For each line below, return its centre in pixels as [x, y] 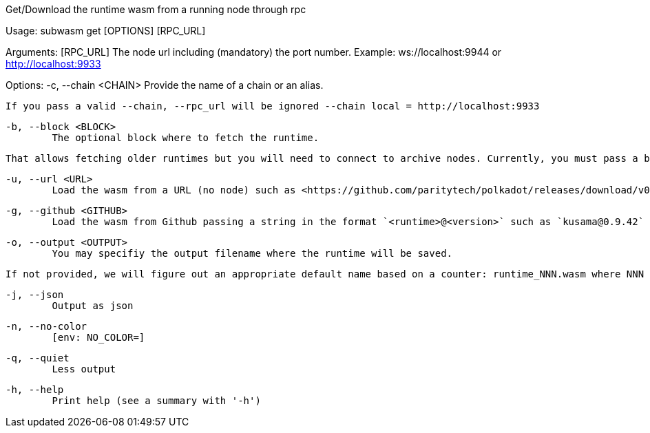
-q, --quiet [38, 358]
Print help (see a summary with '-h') [156, 401]
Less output [84, 369]
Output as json [93, 306]
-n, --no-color [46, 326]
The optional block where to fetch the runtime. [186, 138]
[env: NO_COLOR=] [98, 337]
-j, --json [35, 295]
